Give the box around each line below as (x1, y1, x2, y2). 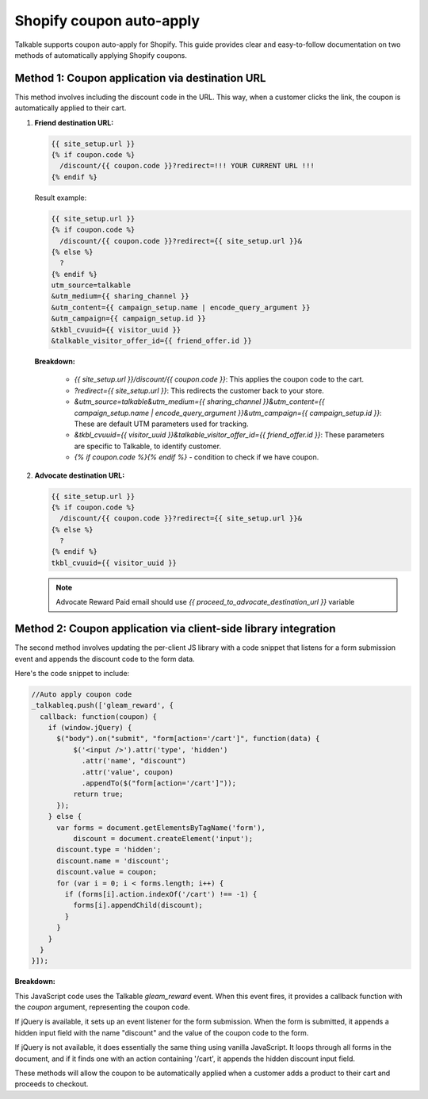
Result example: (34, 193, 87, 202)
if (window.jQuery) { (48, 723, 132, 732)
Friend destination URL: (34, 117, 114, 127)
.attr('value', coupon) (81, 767, 174, 777)
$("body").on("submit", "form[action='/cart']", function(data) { (56, 734, 320, 744)
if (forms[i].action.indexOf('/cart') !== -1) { (64, 890, 258, 898)
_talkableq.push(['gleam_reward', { (31, 701, 174, 710)
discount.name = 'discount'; (56, 856, 170, 865)
